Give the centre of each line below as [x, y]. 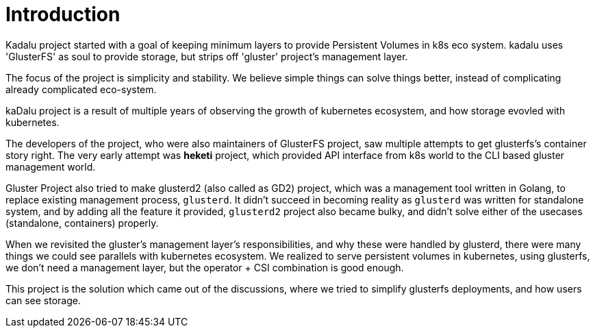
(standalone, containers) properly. [82, 223]
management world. [51, 166]
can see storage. [43, 300]
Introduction [63, 14]
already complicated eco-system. [81, 89]
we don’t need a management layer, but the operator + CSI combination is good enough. [205, 267]
